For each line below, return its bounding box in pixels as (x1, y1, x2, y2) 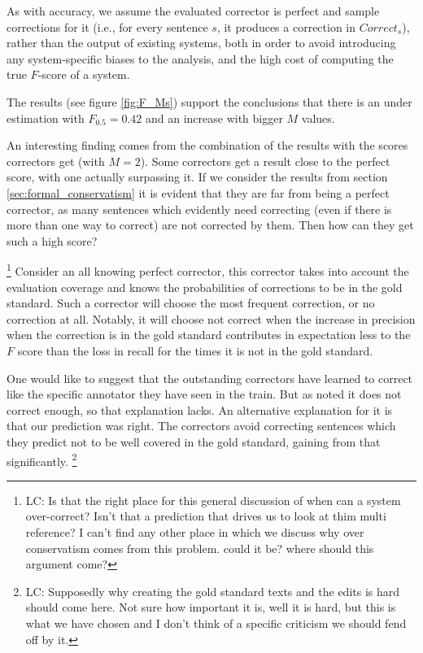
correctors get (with (7, 152, 105, 169)
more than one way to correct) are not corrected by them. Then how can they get (7, 216, 414, 233)
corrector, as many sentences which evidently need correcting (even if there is (7, 200, 392, 217)
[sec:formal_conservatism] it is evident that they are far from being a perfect (7, 184, 390, 201)
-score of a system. (37, 66, 130, 83)
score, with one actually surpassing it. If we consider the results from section (7, 168, 388, 185)
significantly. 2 (7, 450, 77, 469)
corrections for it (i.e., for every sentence (7, 18, 208, 35)
